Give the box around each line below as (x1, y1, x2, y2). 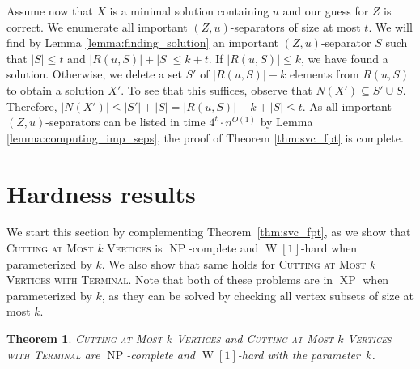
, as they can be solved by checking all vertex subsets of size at (101, 286, 414, 303)
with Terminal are (6, 346, 100, 363)
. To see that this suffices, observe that (121, 81, 312, 98)
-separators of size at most (230, 18, 361, 35)
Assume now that (6, 2, 93, 19)
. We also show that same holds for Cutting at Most (101, 255, 367, 272)
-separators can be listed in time (45, 113, 206, 130)
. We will (368, 18, 413, 35)
